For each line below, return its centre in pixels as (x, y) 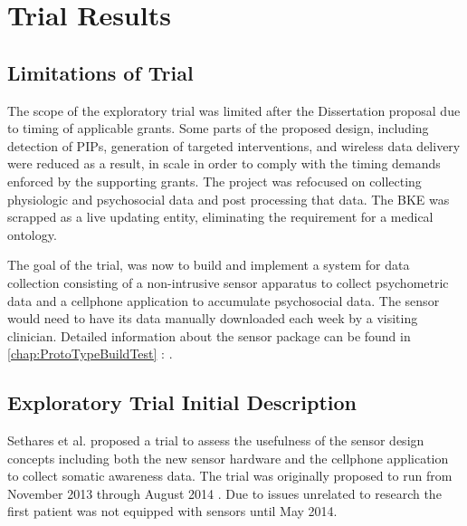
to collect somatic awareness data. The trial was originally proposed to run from (230, 476)
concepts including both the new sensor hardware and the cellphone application (228, 458)
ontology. (32, 234)
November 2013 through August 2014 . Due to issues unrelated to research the (224, 493)
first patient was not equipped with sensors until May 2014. (172, 511)
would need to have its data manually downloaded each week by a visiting (213, 318)
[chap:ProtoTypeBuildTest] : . (90, 354)
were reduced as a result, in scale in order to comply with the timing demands (224, 163)
